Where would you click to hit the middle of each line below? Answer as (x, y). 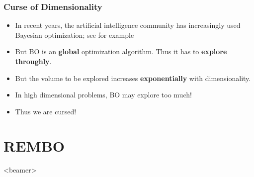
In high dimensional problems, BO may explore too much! (103, 95)
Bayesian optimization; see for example (75, 35)
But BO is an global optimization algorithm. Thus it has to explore (121, 51)
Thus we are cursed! (46, 111)
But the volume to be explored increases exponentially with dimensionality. (133, 78)
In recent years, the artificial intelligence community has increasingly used (128, 25)
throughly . (33, 61)
